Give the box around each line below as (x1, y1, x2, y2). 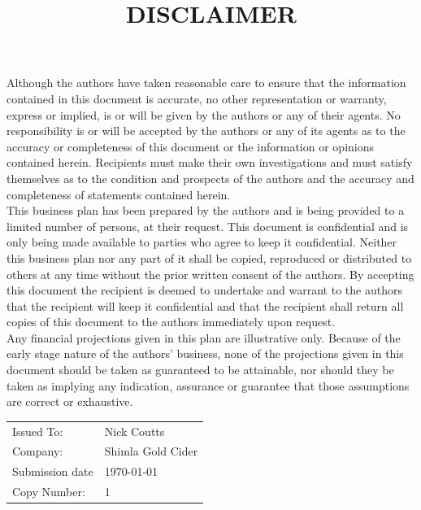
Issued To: (12, 422, 63, 439)
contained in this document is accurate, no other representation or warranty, (7, 89, 387, 107)
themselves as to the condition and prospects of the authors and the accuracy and (7, 169, 414, 186)
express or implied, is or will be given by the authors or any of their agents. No (7, 106, 401, 123)
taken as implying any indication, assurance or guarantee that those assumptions (7, 377, 410, 394)
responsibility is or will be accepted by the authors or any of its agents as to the (7, 122, 406, 139)
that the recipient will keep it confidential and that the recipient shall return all (7, 297, 404, 314)
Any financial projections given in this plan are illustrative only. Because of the (7, 329, 401, 346)
